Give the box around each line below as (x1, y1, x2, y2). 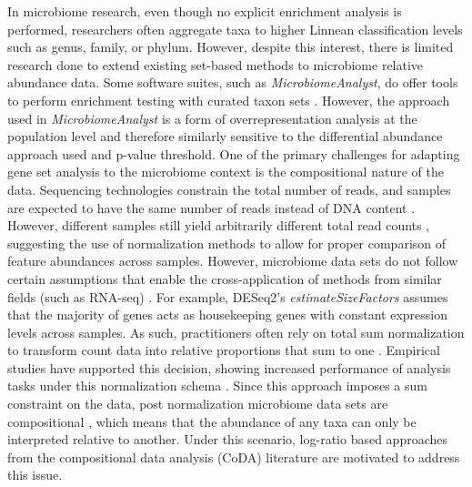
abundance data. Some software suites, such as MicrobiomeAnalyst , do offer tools (7, 73, 458, 92)
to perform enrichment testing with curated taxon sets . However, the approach (7, 90, 450, 109)
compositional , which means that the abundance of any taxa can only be (7, 411, 417, 431)
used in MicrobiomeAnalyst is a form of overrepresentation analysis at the (7, 108, 417, 127)
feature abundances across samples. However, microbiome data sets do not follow (7, 251, 458, 270)
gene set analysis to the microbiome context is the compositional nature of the (7, 162, 444, 181)
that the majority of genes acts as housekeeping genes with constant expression (7, 305, 448, 324)
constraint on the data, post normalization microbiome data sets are (7, 394, 388, 413)
